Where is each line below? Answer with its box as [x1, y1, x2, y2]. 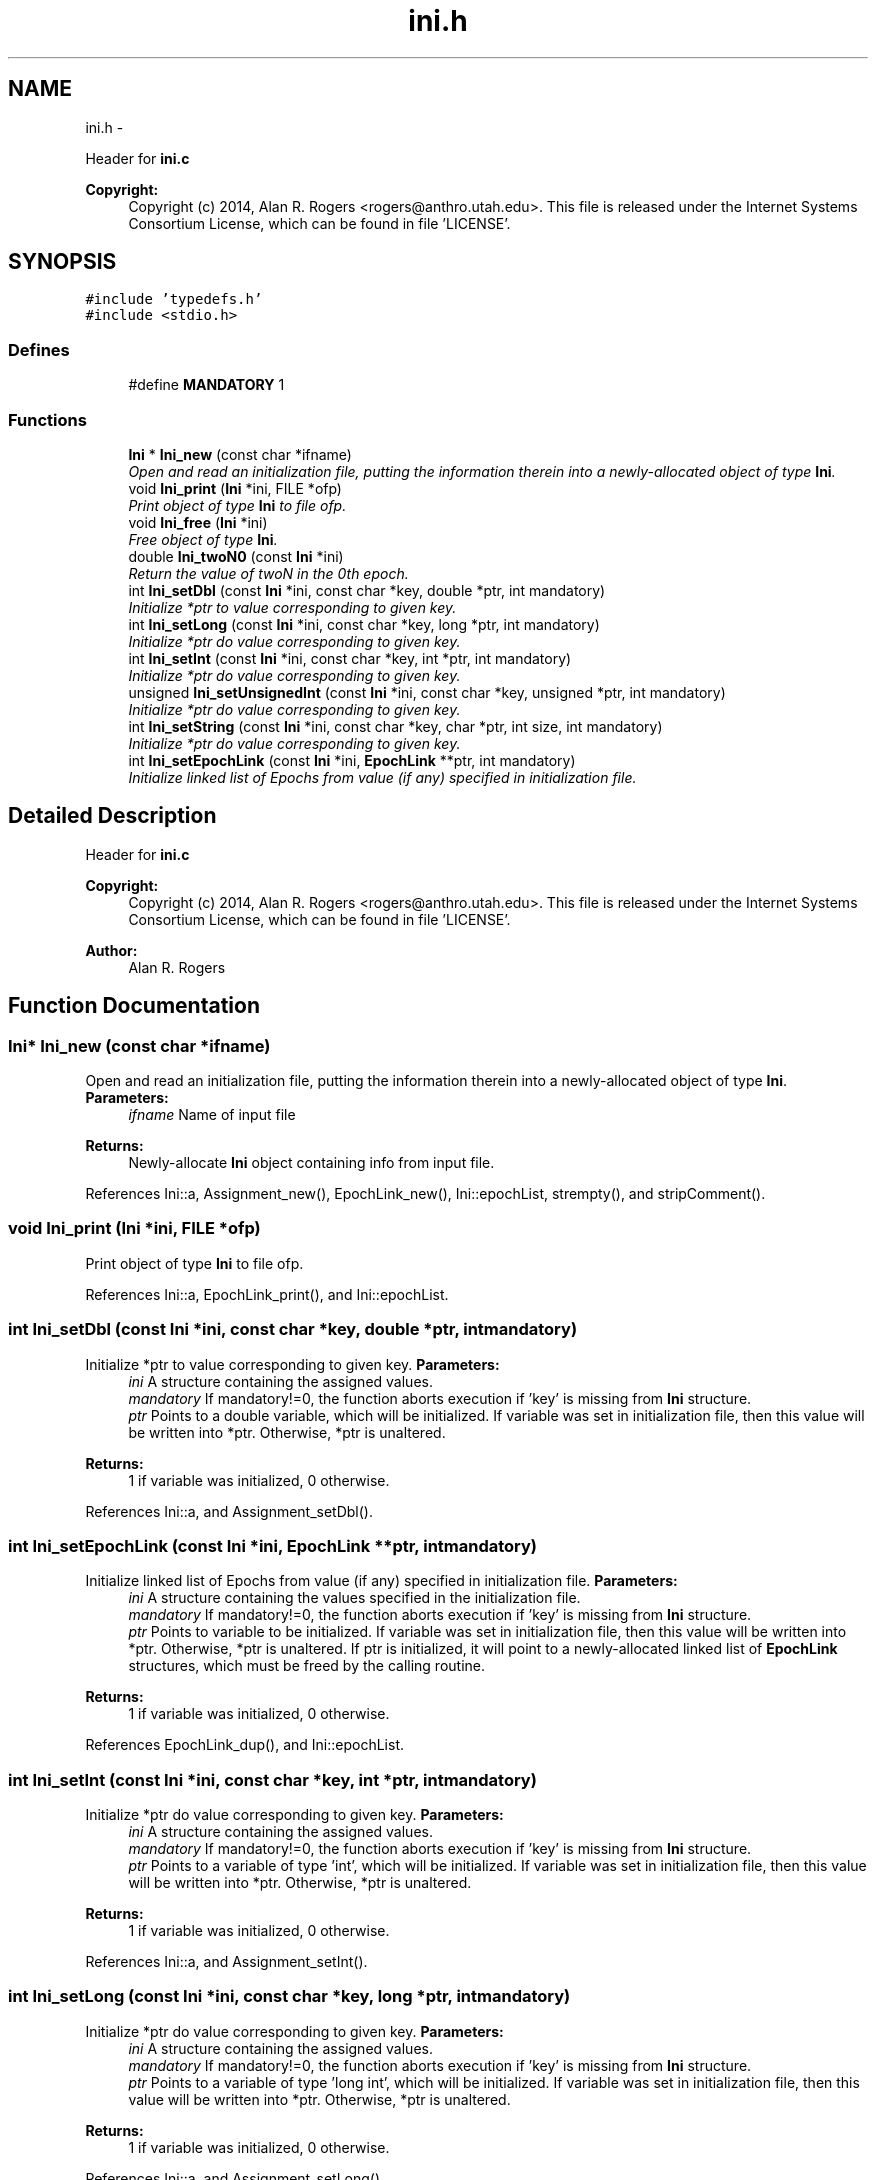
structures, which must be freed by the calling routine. [128, 1657, 486, 1675]
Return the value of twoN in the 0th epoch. [128, 564, 409, 582]
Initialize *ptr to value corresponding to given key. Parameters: [85, 1355, 500, 1373]
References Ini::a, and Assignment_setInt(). [85, 1953, 368, 1970]
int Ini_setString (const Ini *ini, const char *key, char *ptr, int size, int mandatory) [128, 717, 663, 735]
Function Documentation [8, 993, 260, 1019]
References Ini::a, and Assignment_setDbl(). [85, 1502, 374, 1520]
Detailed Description [8, 803, 217, 829]
